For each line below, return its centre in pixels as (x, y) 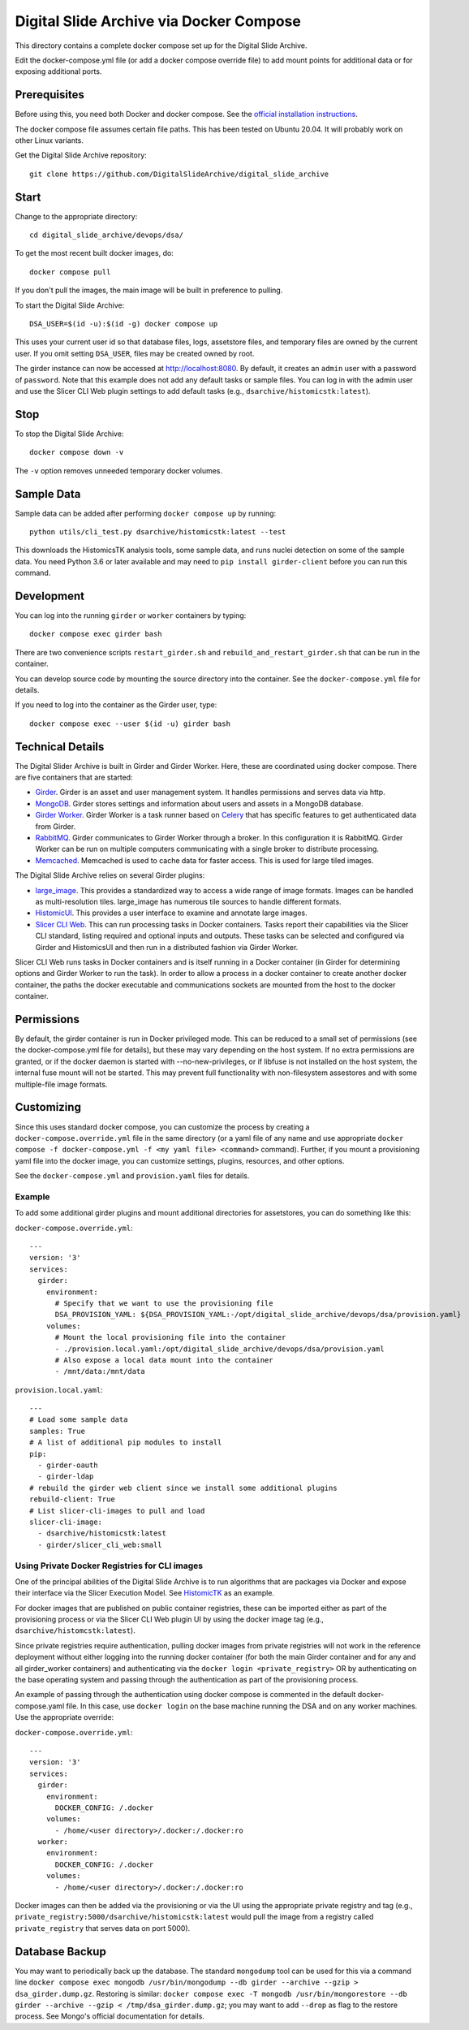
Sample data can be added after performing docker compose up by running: (146, 513)
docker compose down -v (77, 452)
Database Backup (61, 1952)
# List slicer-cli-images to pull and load (117, 1511)
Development (50, 596)
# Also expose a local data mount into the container (164, 1360)
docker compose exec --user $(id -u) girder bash (130, 723)
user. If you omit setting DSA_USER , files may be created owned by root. (135, 353)
